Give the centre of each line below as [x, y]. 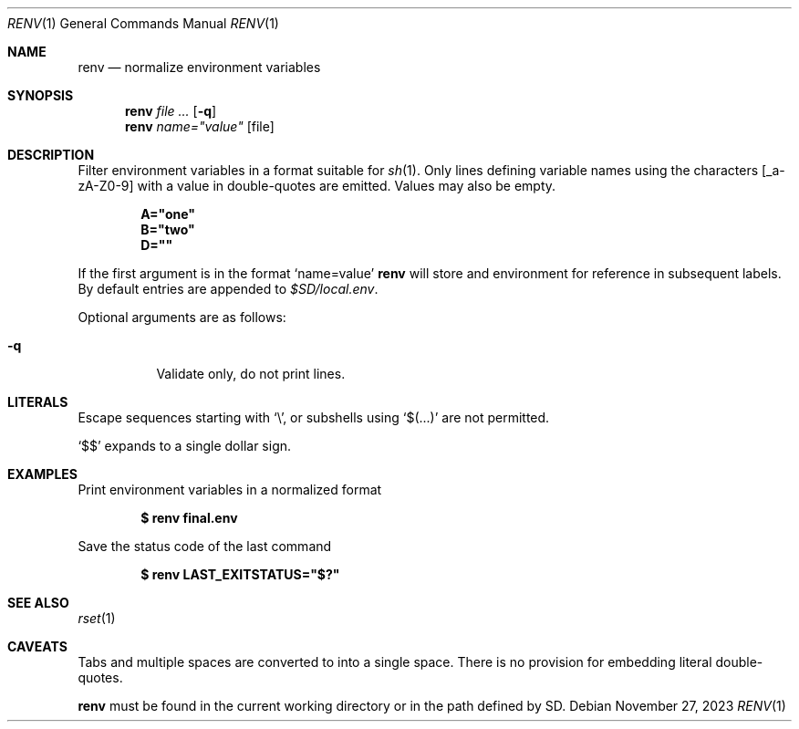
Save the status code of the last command [205, 546]
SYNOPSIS [41, 95]
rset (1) [97, 618]
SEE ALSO [38, 603]
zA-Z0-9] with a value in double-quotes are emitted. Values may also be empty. [317, 186]
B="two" [168, 229]
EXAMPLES [42, 474]
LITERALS [38, 402]
